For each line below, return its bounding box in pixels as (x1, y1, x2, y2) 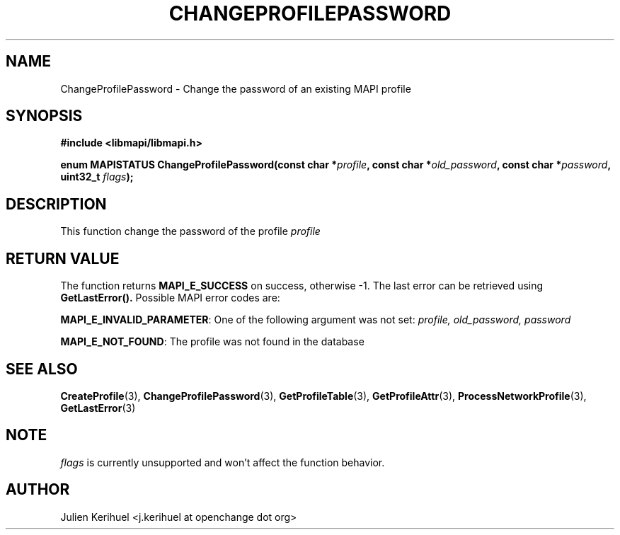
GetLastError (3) (60, 401, 136, 414)
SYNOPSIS (6, 107, 83, 125)
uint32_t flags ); (60, 171, 134, 183)
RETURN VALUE (6, 249, 120, 267)
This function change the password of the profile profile (60, 225, 321, 238)
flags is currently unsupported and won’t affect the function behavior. (60, 456, 385, 468)
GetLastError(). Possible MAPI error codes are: (60, 292, 280, 304)
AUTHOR (6, 481, 70, 499)
